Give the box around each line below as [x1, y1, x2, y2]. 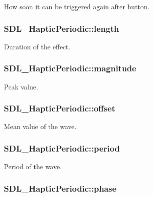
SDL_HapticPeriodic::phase [4, 182, 117, 194]
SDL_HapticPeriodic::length [4, 22, 119, 34]
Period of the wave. [4, 161, 62, 172]
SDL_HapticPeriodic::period [4, 142, 120, 154]
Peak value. [4, 81, 38, 91]
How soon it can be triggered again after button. [4, 1, 150, 11]
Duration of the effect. [4, 41, 70, 51]
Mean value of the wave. [4, 121, 77, 131]
